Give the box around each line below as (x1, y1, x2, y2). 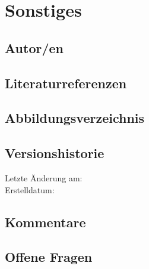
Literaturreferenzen (5, 73, 127, 92)
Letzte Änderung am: (5, 171, 83, 184)
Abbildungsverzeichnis (5, 109, 145, 127)
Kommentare (5, 212, 86, 231)
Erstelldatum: (5, 183, 55, 196)
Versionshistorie (5, 144, 104, 162)
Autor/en (5, 38, 64, 57)
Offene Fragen (5, 248, 93, 266)
